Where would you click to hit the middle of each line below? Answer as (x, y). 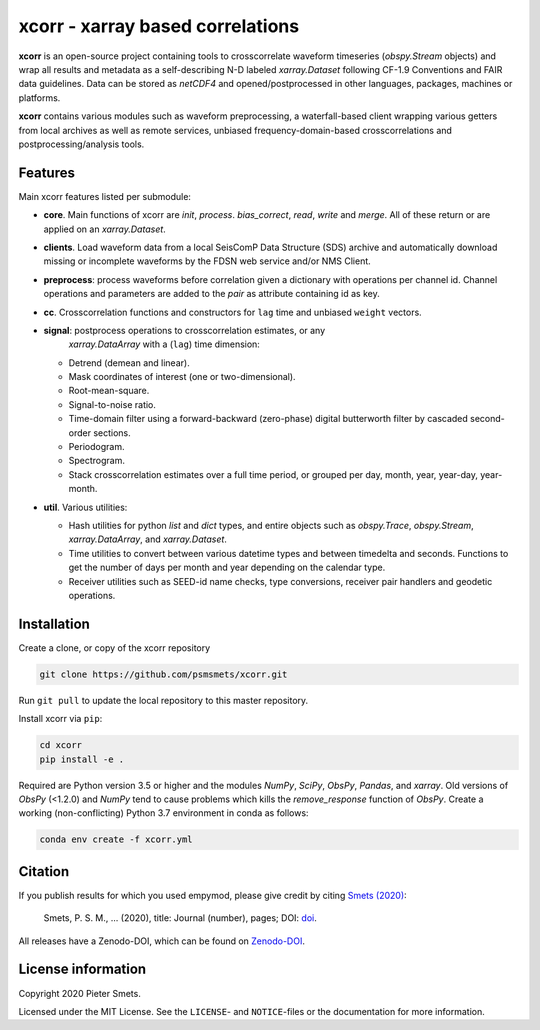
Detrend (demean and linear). (129, 362)
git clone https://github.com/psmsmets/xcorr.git (163, 674)
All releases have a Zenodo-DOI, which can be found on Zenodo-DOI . (161, 941)
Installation (54, 623)
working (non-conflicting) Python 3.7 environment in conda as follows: (163, 813)
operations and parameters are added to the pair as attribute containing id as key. (211, 294)
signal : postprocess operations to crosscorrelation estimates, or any (184, 330)
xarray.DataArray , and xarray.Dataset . (147, 539)
